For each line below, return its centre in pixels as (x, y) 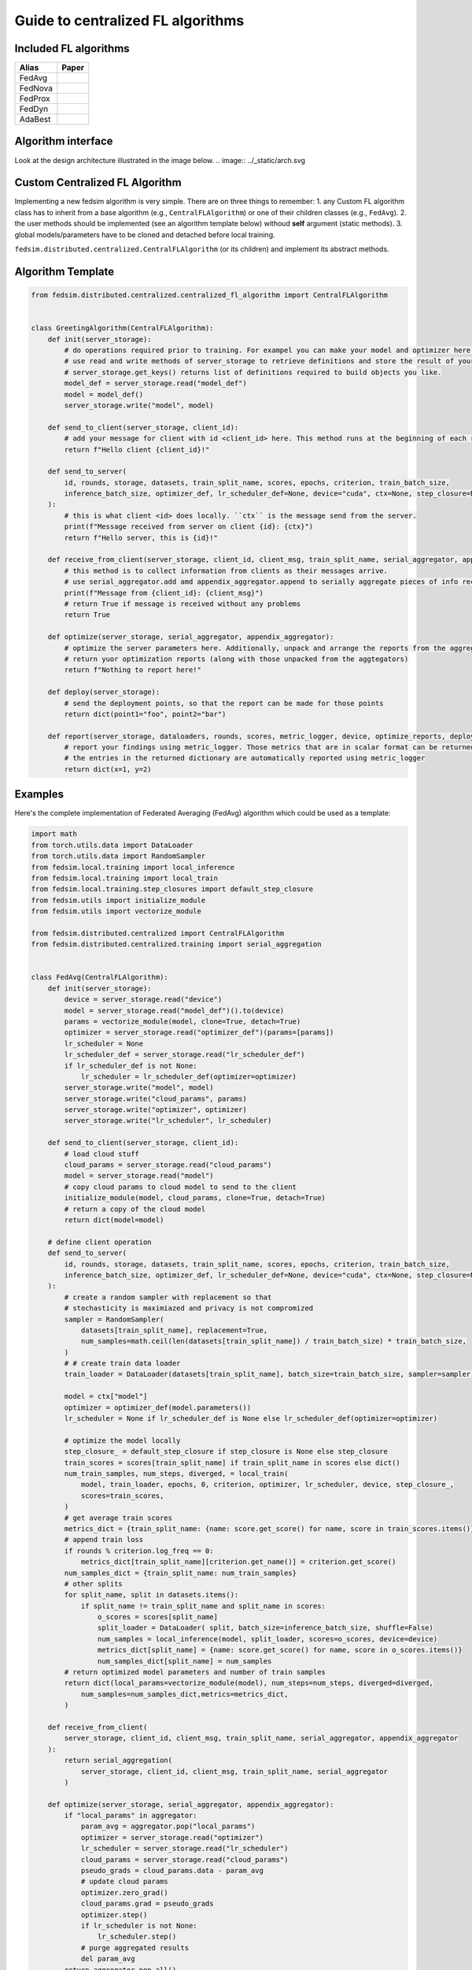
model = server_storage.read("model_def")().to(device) (174, 1010)
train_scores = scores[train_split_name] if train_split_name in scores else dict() (232, 1463)
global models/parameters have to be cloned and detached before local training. (145, 234)
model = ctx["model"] (106, 1396)
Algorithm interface (64, 141)
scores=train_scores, (122, 1496)
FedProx (35, 98)
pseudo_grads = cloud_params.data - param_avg (172, 1871)
